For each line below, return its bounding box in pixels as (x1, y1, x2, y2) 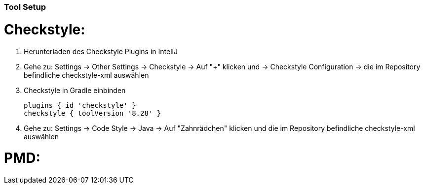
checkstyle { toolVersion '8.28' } (24, 109, 161, 117)
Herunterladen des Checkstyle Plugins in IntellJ (24, 47, 178, 56)
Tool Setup (4, 2, 46, 12)
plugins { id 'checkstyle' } (24, 101, 136, 109)
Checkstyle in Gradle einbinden (24, 86, 126, 94)
